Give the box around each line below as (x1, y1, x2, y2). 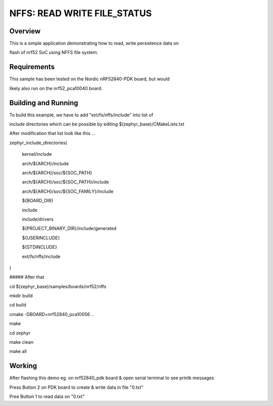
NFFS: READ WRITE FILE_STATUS (9, 8, 152, 19)
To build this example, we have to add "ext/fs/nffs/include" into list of (9, 112, 154, 118)
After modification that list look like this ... (9, 130, 96, 137)
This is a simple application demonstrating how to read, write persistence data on (9, 40, 179, 47)
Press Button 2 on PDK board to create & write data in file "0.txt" (9, 384, 144, 390)
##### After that (9, 274, 44, 280)
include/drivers (22, 216, 54, 222)
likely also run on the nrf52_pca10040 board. (9, 85, 103, 91)
